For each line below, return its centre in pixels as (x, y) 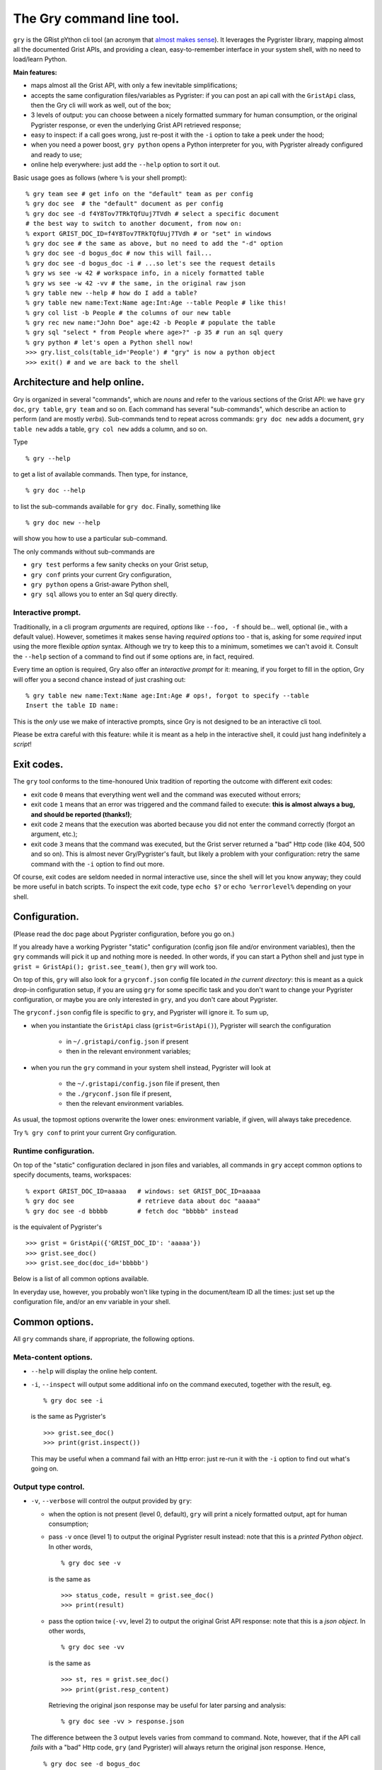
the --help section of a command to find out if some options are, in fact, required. (134, 656)
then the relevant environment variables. (125, 1104)
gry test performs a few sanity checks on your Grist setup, (120, 565)
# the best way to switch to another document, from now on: (134, 224)
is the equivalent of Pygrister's (58, 1227)
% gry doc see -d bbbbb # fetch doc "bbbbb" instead (132, 1211)
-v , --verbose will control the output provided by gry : (111, 1501)
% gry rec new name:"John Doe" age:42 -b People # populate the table (151, 323)
